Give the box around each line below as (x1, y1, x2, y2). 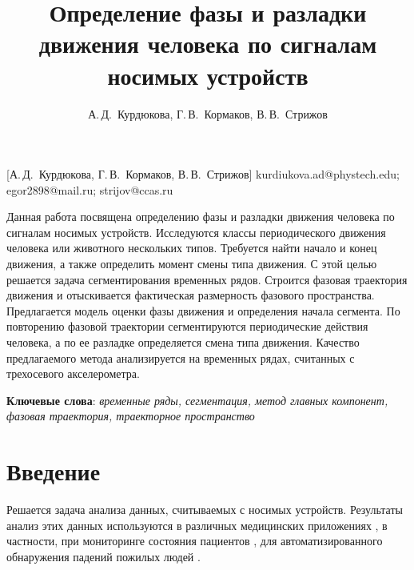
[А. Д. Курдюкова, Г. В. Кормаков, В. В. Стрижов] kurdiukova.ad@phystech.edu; (6, 166, 400, 183)
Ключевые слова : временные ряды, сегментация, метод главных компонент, (6, 391, 388, 408)
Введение (6, 455, 101, 488)
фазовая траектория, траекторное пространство (6, 407, 255, 424)
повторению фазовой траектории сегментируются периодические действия (6, 318, 368, 335)
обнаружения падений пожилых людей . (6, 548, 201, 564)
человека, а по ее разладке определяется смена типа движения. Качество (6, 334, 360, 351)
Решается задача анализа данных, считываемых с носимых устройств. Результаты (6, 501, 403, 518)
